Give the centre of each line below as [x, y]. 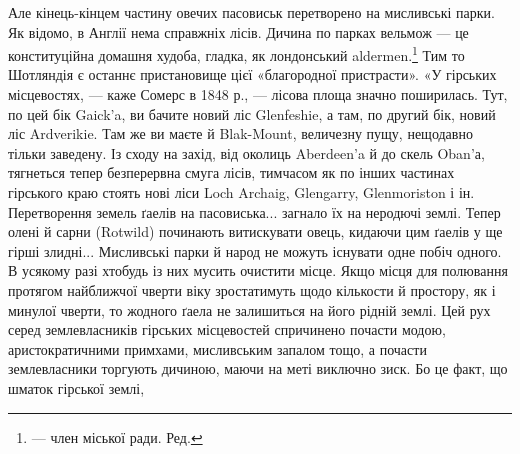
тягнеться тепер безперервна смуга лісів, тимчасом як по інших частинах [231, 172]
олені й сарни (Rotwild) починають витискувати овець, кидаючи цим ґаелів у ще [255, 231]
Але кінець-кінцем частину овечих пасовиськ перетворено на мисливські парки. [251, 12]
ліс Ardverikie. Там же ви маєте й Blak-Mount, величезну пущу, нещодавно [240, 133]
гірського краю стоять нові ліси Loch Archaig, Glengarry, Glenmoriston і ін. [241, 192]
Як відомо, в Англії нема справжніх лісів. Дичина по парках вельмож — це [238, 31]
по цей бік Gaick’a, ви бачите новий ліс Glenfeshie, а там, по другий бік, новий [252, 113]
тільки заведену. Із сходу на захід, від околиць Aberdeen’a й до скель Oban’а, [246, 152]
